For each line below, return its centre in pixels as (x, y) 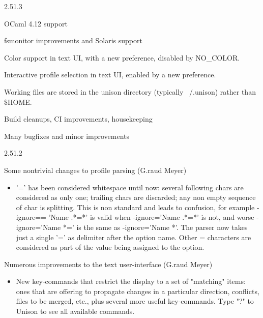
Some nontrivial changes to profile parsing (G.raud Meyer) (95, 170)
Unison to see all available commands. (75, 311)
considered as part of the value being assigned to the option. (110, 247)
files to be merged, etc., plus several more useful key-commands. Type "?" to (135, 301)
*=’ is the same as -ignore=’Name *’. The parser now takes (155, 227)
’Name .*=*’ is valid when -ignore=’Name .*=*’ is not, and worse (151, 217)
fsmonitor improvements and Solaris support (73, 40)
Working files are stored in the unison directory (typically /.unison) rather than (130, 91)
